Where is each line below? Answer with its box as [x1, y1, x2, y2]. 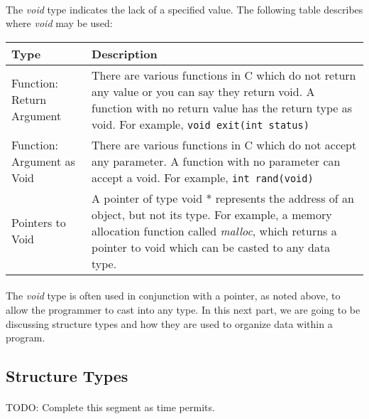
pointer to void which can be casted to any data [92, 238, 331, 255]
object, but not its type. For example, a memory [92, 206, 332, 223]
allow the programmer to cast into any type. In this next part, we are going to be [6, 302, 360, 317]
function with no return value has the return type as [92, 99, 353, 116]
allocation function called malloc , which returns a [92, 222, 337, 239]
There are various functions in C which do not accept [92, 136, 357, 153]
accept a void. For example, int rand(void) [92, 169, 314, 186]
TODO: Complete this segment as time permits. [6, 400, 215, 415]
